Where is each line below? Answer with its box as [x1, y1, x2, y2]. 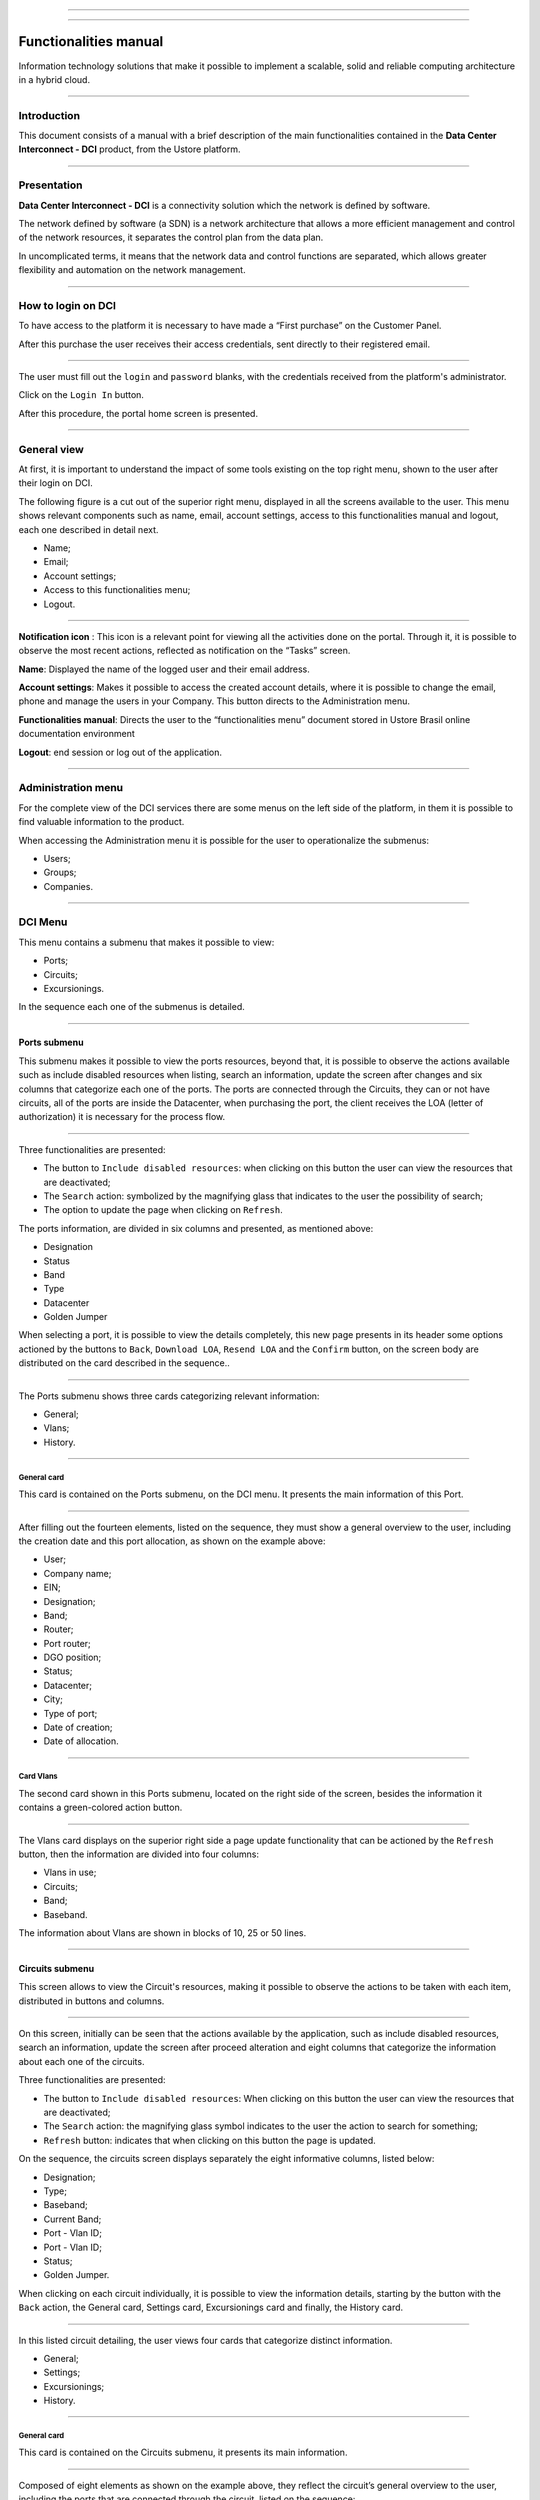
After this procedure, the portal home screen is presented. [18, 407, 259, 419]
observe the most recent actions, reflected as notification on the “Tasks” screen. [18, 645, 351, 657]
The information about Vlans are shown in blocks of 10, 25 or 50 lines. [18, 1926, 307, 1939]
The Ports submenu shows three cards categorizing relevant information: [18, 1390, 320, 1402]
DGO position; [43, 1651, 102, 1664]
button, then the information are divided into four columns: [18, 1848, 260, 1860]
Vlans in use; [43, 1866, 97, 1879]
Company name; [43, 1567, 112, 1579]
